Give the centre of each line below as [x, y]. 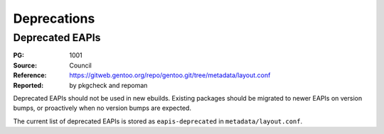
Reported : [28, 85]
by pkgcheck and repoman [108, 85]
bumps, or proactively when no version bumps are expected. [102, 108]
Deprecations [54, 18]
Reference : [30, 75]
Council [80, 65]
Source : [25, 65]
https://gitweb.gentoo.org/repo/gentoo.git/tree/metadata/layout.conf [170, 75]
